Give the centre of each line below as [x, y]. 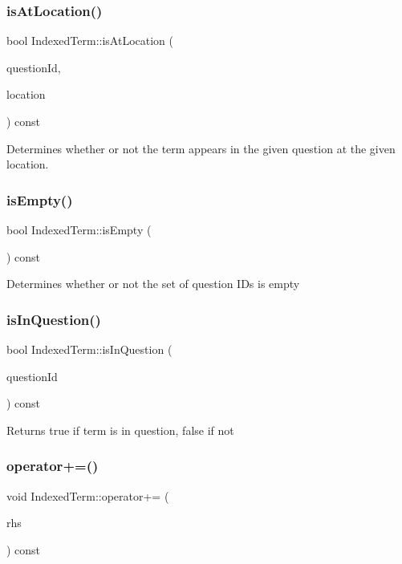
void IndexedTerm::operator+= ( [88, 495]
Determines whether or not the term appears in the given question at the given [201, 148]
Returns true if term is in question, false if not [120, 430]
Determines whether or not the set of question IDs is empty [153, 284]
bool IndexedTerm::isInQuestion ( [89, 349]
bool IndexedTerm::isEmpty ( [79, 229]
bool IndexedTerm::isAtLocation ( [90, 41]
